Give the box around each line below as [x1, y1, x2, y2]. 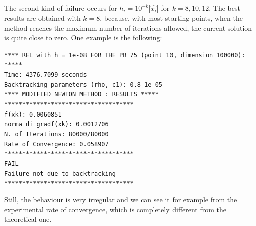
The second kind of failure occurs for [4, 3, 117, 13]
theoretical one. [4, 214, 52, 224]
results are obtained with [4, 13, 81, 23]
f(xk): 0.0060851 [4, 110, 62, 118]
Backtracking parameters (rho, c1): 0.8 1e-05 [4, 81, 162, 88]
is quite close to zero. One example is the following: [4, 32, 162, 43]
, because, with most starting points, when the [100, 13, 243, 23]
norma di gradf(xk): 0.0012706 [4, 121, 109, 128]
